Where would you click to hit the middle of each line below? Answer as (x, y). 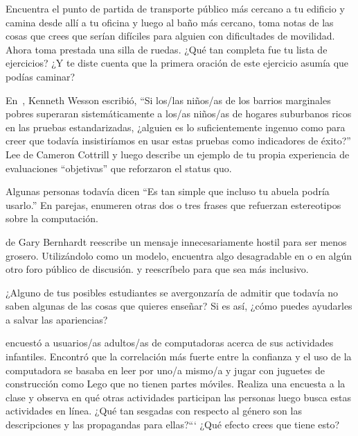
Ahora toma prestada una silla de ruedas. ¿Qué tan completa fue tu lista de (167, 49)
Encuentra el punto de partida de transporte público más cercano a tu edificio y (175, 8)
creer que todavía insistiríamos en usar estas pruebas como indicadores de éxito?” (178, 141)
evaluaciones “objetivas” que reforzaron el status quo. (119, 168)
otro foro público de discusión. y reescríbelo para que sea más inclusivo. (157, 269)
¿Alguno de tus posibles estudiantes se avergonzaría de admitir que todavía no (172, 292)
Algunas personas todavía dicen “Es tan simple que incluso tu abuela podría (168, 191)
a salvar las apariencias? (57, 319)
